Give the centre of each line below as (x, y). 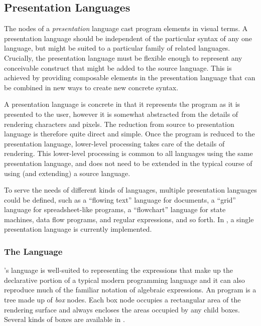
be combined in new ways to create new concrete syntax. (91, 87)
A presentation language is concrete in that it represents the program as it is (122, 104)
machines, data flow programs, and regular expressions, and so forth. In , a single (129, 219)
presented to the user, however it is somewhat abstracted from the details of (121, 114)
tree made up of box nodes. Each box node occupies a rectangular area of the (122, 300)
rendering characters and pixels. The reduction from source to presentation (119, 124)
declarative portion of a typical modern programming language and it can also (124, 280)
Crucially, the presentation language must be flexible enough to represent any (123, 57)
